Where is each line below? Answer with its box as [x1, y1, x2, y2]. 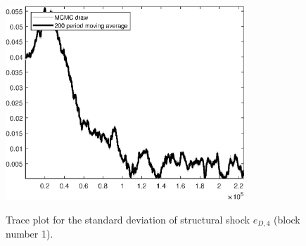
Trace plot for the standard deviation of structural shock [6, 212, 250, 227]
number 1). [6, 226, 53, 241]
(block [274, 212, 300, 227]
